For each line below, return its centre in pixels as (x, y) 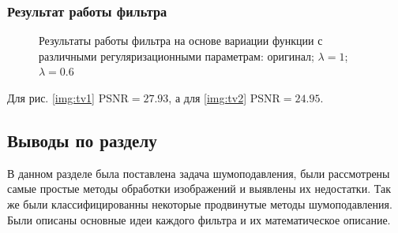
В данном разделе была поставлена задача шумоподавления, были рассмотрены (199, 173)
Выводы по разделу (82, 140)
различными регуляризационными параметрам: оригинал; (176, 55)
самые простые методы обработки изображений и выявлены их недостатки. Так (199, 189)
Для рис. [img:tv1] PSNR (68, 98)
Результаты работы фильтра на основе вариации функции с (181, 41)
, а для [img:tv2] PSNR (224, 98)
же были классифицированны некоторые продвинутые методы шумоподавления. (200, 203)
